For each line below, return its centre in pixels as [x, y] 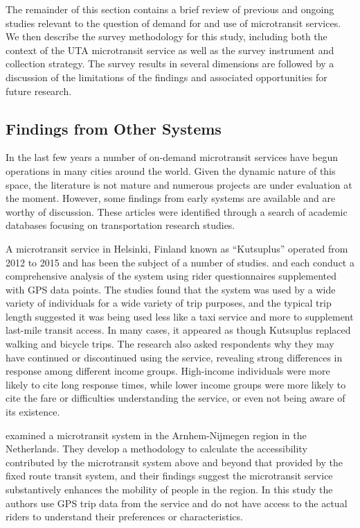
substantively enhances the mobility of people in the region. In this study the [169, 489]
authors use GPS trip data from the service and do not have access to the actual [177, 503]
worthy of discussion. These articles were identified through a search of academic [177, 211]
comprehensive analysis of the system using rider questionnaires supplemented [171, 276]
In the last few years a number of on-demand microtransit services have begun [172, 157]
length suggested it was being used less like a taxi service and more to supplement [180, 316]
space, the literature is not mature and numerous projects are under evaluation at [179, 184]
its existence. [33, 412]
